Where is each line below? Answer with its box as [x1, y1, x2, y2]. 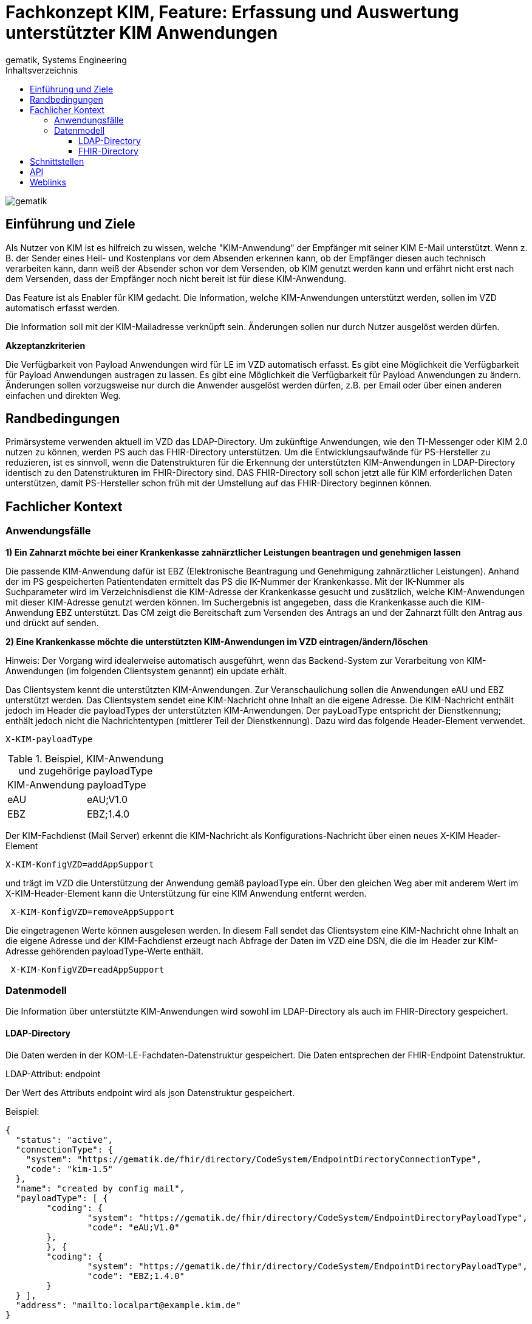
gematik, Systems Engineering [5, 54, 127, 65]
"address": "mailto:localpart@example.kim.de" [15, 1300, 241, 1310]
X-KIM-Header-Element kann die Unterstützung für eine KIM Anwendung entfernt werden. [5, 888, 367, 898]
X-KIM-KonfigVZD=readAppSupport [10, 964, 165, 974]
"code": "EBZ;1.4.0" [87, 1271, 185, 1281]
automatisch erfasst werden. [5, 302, 120, 313]
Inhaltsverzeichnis [5, 64, 78, 75]
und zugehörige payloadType [18, 764, 153, 777]
